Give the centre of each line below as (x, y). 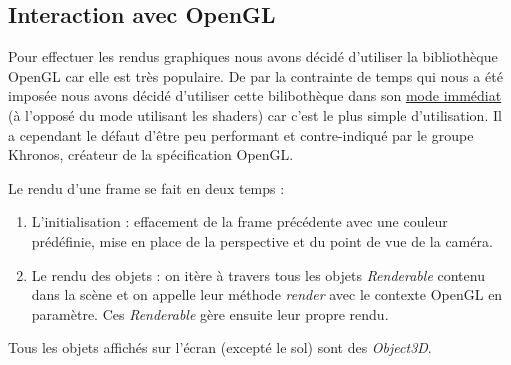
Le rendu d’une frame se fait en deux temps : (146, 187)
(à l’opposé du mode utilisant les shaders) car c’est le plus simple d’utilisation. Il (255, 114)
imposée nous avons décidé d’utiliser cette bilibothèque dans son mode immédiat (255, 95)
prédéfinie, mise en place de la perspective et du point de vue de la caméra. (262, 240)
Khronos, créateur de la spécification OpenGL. (151, 154)
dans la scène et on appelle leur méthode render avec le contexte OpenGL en (267, 294)
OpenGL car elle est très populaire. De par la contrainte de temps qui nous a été (255, 75)
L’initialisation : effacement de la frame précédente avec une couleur (239, 221)
